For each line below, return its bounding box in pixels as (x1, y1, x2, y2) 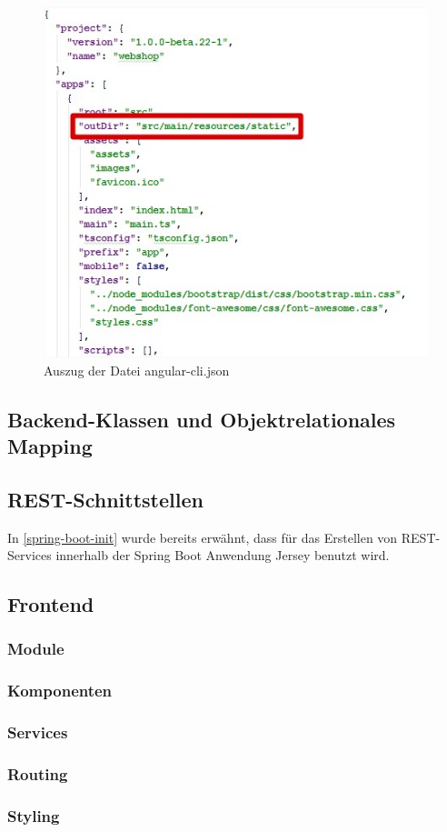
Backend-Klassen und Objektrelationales (7, 405, 396, 433)
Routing (7, 763, 68, 786)
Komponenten (7, 679, 113, 702)
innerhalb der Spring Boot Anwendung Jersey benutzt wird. (55, 546, 390, 565)
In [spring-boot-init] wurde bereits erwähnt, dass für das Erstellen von (7, 527, 398, 546)
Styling (7, 804, 60, 827)
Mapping (7, 432, 93, 459)
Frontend (7, 590, 94, 618)
